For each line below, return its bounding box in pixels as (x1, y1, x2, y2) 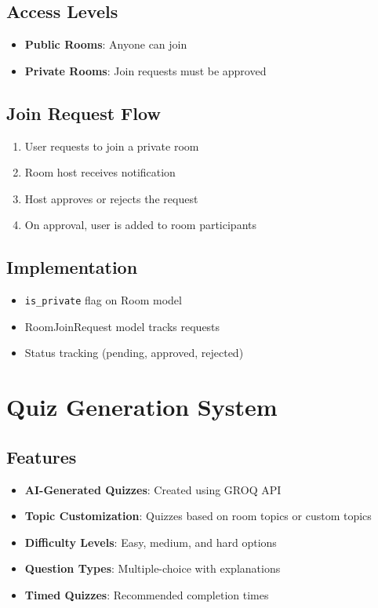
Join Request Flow (6, 100, 161, 125)
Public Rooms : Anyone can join (24, 36, 187, 53)
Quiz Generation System (6, 391, 278, 423)
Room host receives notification (24, 164, 176, 180)
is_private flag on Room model (24, 292, 182, 308)
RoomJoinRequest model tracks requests (24, 318, 220, 334)
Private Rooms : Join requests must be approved (24, 62, 267, 78)
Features (6, 444, 77, 468)
